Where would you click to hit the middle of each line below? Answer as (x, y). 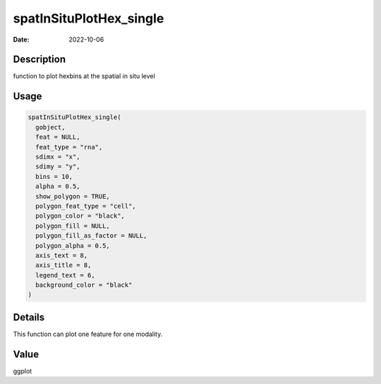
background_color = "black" (84, 285)
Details (29, 317)
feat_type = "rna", (69, 147)
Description (40, 60)
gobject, (50, 127)
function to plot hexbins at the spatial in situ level (84, 76)
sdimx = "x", (58, 157)
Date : (21, 39)
